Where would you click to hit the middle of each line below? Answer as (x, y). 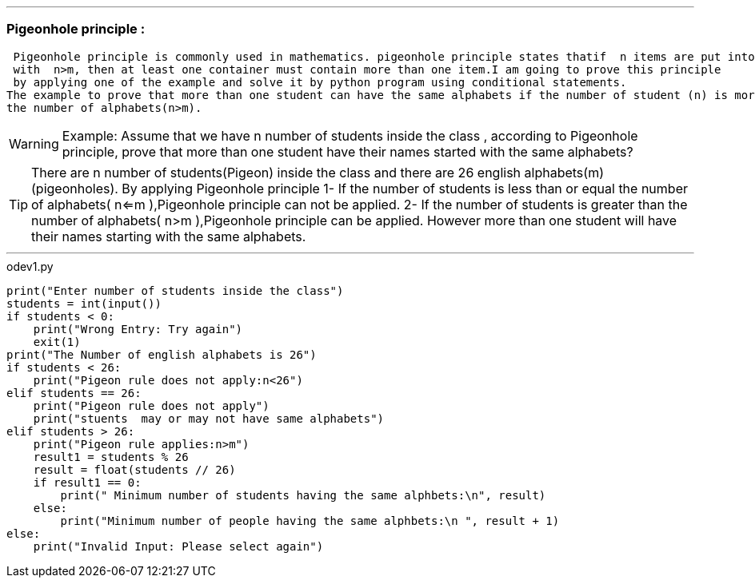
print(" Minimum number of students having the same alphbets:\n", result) (303, 495)
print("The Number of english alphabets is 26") (162, 354)
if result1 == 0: (87, 482)
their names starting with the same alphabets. (169, 236)
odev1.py (30, 266)
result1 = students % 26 (111, 457)
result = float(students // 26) (134, 469)
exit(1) (57, 342)
